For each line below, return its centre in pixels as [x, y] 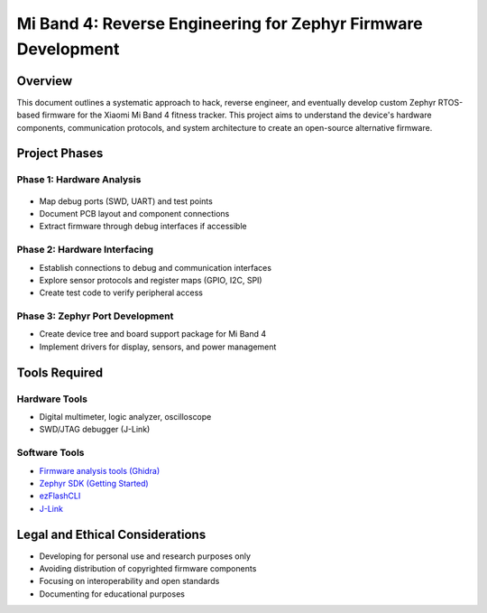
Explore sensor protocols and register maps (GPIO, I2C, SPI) [151, 280]
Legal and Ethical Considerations [111, 534]
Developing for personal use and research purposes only [145, 556]
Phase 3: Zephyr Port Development [95, 316]
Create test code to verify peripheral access [121, 293]
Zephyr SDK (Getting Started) [94, 483]
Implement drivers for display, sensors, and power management [158, 347]
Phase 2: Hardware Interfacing [85, 250]
